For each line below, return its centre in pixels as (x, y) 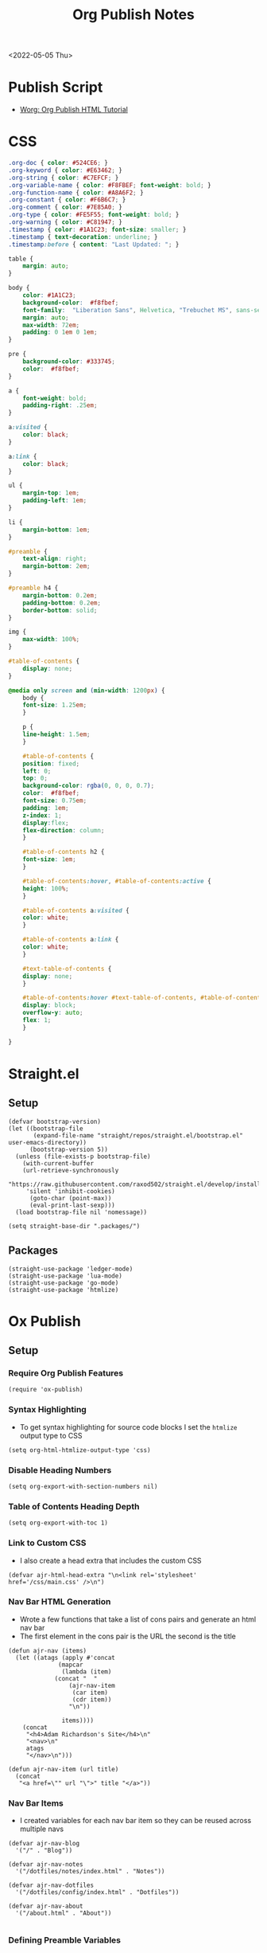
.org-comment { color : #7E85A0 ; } (66, 207)
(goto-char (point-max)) (70, 1198)
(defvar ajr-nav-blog (44, 1844)
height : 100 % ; (46, 888)
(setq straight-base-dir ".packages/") (74, 1226)
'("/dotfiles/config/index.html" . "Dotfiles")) (97, 1892)
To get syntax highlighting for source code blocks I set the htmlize (128, 1427)
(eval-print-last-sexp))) (72, 1205)
